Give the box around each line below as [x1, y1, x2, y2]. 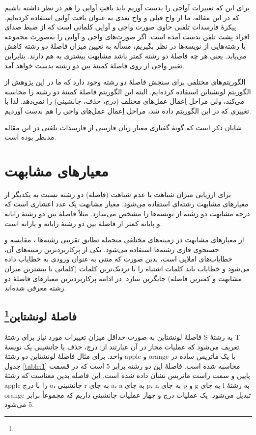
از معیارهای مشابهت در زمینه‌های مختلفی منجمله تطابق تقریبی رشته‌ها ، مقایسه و [4, 234, 244, 245]
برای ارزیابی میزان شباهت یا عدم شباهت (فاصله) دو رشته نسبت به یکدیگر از [4, 189, 231, 199]
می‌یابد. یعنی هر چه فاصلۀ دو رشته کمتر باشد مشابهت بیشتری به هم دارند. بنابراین [4, 50, 247, 60]
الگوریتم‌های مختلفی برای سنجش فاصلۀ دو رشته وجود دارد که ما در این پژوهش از [4, 77, 246, 87]
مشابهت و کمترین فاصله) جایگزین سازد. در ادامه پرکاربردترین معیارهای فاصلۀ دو [4, 273, 242, 283]
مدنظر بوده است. [4, 132, 57, 142]
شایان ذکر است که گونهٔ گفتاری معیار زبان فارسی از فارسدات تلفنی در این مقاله [4, 122, 242, 132]
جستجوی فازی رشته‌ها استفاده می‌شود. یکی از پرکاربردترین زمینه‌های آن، [4, 244, 219, 254]
